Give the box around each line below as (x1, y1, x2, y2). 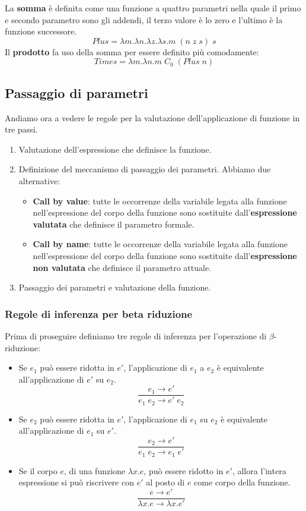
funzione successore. (5, 25, 77, 37)
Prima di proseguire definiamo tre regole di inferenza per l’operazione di (5, 329, 267, 342)
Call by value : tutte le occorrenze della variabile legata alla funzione (33, 194, 287, 207)
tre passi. (5, 123, 38, 135)
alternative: (18, 174, 60, 187)
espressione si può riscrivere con (18, 476, 134, 488)
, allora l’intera (232, 464, 286, 477)
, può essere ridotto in (144, 464, 224, 477)
